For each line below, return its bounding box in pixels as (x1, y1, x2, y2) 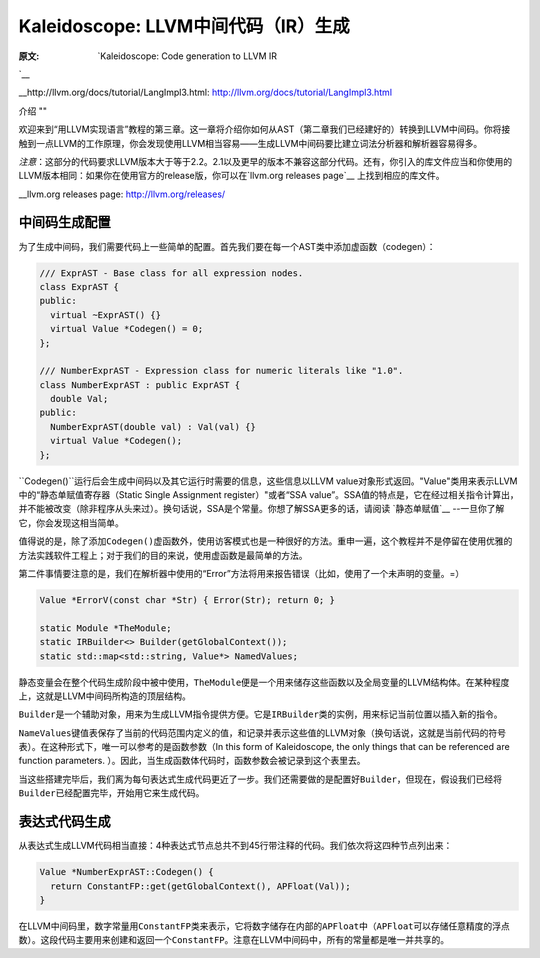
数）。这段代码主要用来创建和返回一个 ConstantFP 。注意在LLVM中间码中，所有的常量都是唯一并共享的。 (18, 934, 450, 946)
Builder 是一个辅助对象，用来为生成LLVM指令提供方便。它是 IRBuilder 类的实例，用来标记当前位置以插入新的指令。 (18, 708, 504, 720)
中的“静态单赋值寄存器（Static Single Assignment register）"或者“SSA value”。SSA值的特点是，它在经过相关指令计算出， (18, 489, 519, 501)
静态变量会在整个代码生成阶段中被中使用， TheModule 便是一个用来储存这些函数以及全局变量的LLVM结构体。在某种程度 (18, 676, 510, 688)
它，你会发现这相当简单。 (18, 516, 124, 529)
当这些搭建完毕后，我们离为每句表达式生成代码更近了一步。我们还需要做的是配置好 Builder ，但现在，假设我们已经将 (18, 773, 503, 785)
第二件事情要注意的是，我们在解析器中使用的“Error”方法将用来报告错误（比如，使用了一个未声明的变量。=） (18, 567, 465, 579)
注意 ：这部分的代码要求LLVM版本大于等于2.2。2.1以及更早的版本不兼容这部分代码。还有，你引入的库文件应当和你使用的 (18, 155, 513, 167)
